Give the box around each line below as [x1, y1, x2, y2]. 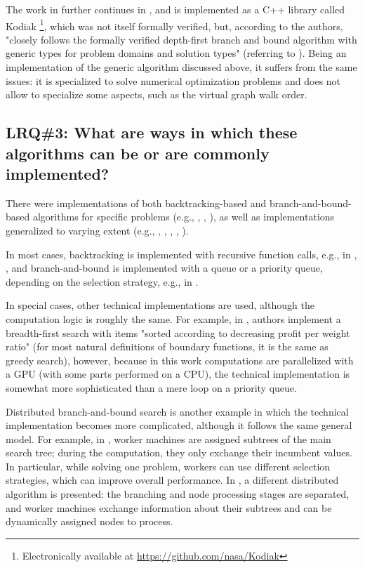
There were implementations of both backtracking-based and [6, 195, 267, 210]
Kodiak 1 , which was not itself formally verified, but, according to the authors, [6, 16, 343, 33]
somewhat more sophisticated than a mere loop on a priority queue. [6, 380, 297, 395]
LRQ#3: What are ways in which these [6, 121, 298, 143]
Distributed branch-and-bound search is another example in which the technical [6, 404, 349, 418]
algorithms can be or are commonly [6, 142, 270, 164]
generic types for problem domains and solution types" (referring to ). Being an [6, 46, 347, 60]
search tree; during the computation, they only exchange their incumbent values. [6, 445, 352, 460]
